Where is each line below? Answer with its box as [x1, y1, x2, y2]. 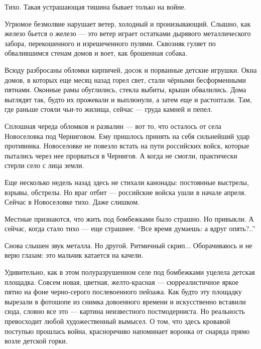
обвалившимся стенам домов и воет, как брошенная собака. [5, 48, 187, 58]
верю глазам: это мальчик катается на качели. [5, 250, 144, 260]
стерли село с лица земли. [5, 160, 84, 170]
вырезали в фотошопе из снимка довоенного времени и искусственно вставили [5, 296, 246, 306]
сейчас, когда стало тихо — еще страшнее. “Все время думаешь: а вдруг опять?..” [5, 223, 255, 234]
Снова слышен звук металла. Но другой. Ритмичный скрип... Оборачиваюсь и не [5, 240, 252, 250]
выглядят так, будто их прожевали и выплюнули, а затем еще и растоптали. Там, [5, 94, 252, 104]
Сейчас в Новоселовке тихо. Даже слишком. [5, 197, 140, 207]
